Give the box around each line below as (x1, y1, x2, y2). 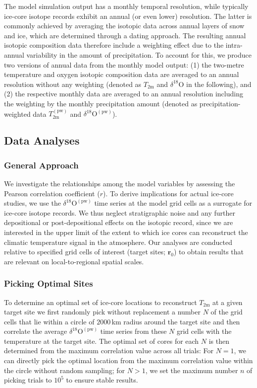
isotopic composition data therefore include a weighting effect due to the (4, 40, 224, 50)
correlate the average (4, 326, 67, 336)
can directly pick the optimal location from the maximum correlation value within (4, 355, 253, 366)
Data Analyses (4, 133, 80, 148)
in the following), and (186, 78, 252, 89)
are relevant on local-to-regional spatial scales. (4, 256, 144, 266)
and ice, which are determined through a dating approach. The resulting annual (4, 30, 246, 40)
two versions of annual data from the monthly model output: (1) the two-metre (4, 59, 244, 70)
